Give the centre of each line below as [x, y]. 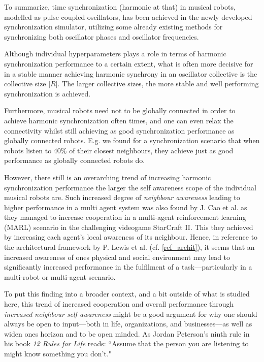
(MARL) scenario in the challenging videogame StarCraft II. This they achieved [129, 227]
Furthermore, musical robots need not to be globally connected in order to [120, 110]
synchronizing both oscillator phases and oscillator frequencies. [102, 36]
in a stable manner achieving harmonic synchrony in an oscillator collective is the [131, 73]
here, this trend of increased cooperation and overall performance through [119, 304]
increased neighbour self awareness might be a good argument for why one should [131, 314]
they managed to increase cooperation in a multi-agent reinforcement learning [125, 217]
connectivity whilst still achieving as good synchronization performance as [119, 130]
